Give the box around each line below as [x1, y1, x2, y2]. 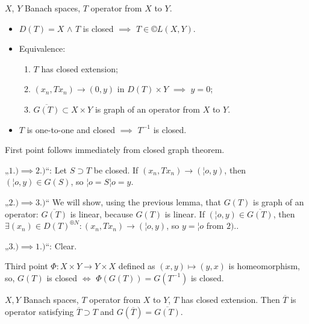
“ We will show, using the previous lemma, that [45, 195, 222, 208]
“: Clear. [45, 239, 77, 252]
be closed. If [93, 163, 139, 176]
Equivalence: [19, 42, 66, 55]
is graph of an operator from [95, 102, 200, 115]
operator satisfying [5, 305, 74, 317]
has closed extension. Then [181, 293, 280, 305]
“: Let [45, 163, 67, 176]
